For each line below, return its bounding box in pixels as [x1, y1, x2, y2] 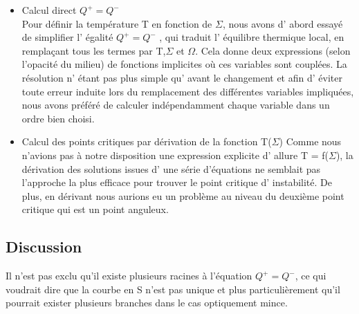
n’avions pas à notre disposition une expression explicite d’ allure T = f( [21, 147, 329, 162]
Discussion [6, 236, 82, 257]
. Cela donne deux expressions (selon [195, 43, 351, 57]
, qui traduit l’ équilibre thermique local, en [159, 30, 344, 44]
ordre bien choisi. [21, 111, 95, 125]
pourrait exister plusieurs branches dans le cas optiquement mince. [6, 295, 288, 310]
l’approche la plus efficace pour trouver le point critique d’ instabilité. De [21, 175, 332, 190]
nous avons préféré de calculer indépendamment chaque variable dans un [21, 98, 330, 112]
